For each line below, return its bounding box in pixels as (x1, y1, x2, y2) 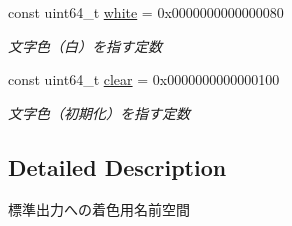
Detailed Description (8, 151, 227, 182)
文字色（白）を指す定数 (8, 35, 162, 56)
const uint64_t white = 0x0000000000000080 (8, 2, 284, 22)
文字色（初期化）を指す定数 (8, 102, 190, 123)
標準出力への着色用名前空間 (8, 198, 190, 219)
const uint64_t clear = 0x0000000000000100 (8, 69, 280, 90)
